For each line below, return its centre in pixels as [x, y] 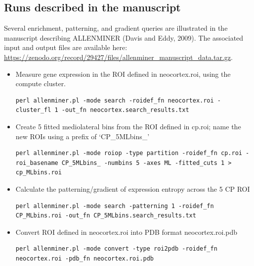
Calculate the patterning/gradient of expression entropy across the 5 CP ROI [133, 188]
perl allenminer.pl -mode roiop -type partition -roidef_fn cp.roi [129, 153]
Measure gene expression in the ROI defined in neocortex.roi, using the [123, 74]
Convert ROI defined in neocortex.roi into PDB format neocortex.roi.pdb [127, 232]
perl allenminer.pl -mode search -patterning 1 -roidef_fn [115, 206]
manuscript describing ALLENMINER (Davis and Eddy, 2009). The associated [124, 37]
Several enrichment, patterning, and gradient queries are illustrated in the [116, 28]
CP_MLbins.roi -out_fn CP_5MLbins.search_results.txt [106, 216]
